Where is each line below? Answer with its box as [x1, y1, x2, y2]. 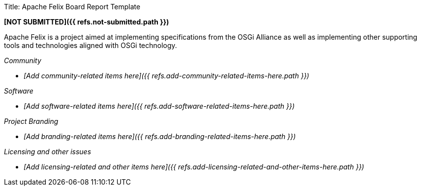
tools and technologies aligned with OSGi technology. [4, 41, 177, 49]
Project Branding [4, 117, 59, 125]
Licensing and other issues [4, 147, 91, 156]
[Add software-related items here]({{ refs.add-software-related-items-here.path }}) [24, 102, 295, 110]
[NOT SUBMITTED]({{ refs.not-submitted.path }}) [4, 18, 169, 26]
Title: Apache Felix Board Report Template [4, 2, 141, 11]
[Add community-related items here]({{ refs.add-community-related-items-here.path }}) [24, 71, 309, 80]
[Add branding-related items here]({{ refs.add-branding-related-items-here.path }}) [24, 132, 296, 141]
